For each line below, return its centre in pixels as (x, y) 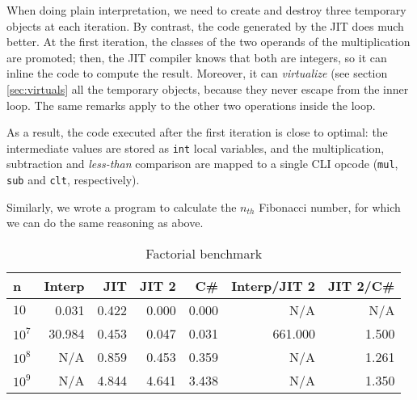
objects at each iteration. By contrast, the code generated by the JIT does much (205, 25)
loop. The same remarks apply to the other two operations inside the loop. (191, 105)
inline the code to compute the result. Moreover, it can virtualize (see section (197, 73)
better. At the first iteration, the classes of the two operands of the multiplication (208, 42)
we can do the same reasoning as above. (105, 223)
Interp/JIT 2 (274, 285)
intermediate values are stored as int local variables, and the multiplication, (196, 147)
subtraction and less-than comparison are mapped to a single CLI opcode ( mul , (202, 164)
